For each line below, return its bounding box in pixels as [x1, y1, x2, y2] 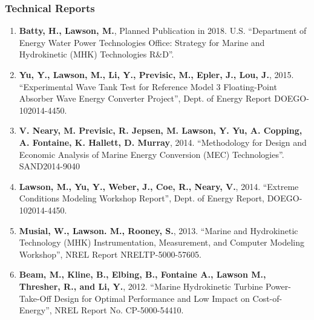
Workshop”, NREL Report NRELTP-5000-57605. [19, 247, 201, 260]
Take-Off [19, 292, 51, 304]
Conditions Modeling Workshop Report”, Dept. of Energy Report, [19, 192, 265, 204]
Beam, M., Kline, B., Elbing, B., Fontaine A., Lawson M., [19, 268, 266, 281]
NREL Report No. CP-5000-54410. [54, 304, 184, 316]
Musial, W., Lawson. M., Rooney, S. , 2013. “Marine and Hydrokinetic [19, 224, 298, 237]
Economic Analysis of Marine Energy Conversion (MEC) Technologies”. [19, 148, 284, 160]
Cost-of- [252, 292, 283, 304]
